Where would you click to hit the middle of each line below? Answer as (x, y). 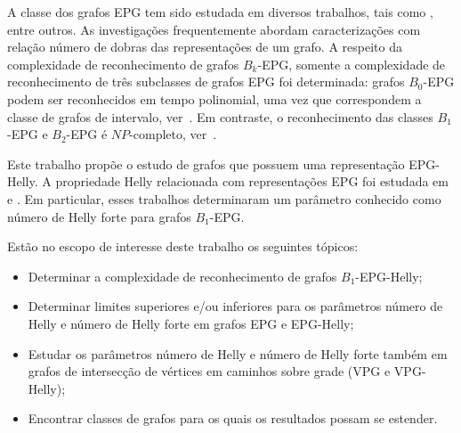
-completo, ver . (173, 134)
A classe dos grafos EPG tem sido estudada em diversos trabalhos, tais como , (220, 12)
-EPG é (87, 134)
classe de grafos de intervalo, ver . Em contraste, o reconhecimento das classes (220, 116)
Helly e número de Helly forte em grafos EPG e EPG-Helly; (191, 323)
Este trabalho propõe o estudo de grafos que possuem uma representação (206, 163)
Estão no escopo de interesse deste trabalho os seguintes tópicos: (183, 246)
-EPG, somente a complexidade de (352, 64)
